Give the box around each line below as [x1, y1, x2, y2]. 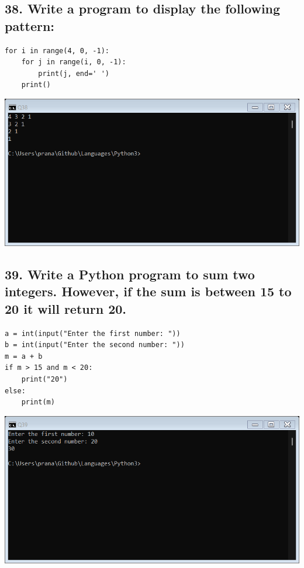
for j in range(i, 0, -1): [21, 58, 126, 67]
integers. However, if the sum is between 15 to [5, 282, 292, 300]
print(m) [21, 398, 55, 407]
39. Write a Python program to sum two [5, 265, 255, 283]
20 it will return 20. [5, 299, 127, 317]
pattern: [5, 16, 55, 34]
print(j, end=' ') [38, 69, 109, 78]
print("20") [21, 375, 68, 383]
